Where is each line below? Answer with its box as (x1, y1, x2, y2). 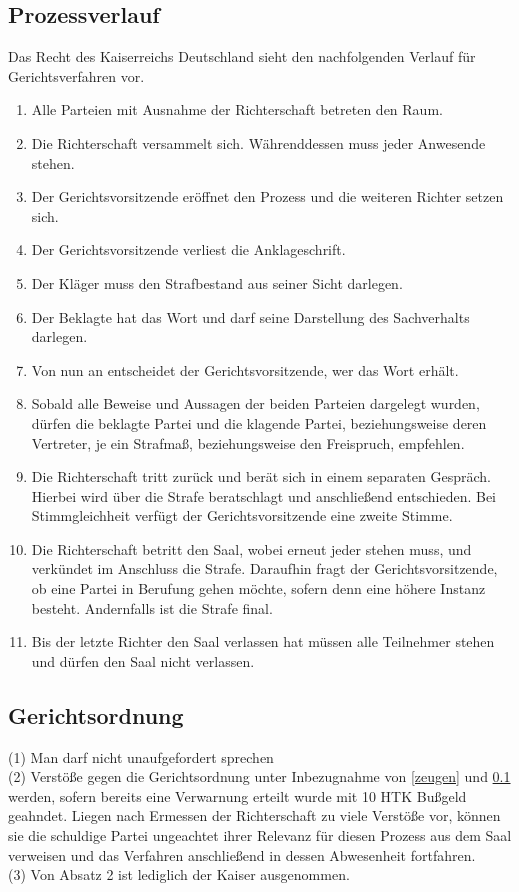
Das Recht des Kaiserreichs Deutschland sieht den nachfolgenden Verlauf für (8, 46, 476, 67)
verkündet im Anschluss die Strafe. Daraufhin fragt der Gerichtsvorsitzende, (31, 558, 498, 579)
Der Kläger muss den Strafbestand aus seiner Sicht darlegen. (31, 272, 403, 293)
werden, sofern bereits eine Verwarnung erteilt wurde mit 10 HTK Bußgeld (8, 785, 467, 806)
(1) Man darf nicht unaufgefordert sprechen (8, 746, 274, 767)
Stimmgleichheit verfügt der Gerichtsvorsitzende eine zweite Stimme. (31, 505, 453, 526)
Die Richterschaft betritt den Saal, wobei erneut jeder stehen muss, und (31, 538, 472, 559)
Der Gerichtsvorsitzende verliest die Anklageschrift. (31, 239, 346, 260)
